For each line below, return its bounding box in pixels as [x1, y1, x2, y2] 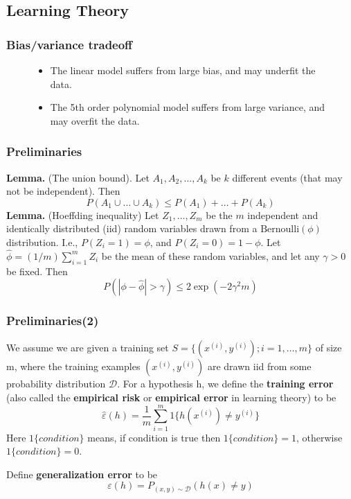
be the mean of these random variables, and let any [101, 248, 320, 263]
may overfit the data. [50, 113, 140, 128]
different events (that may [232, 170, 343, 184]
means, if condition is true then [87, 430, 221, 444]
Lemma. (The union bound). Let [6, 170, 150, 184]
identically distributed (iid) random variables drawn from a [6, 221, 258, 236]
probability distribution [6, 376, 106, 391]
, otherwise [296, 430, 343, 444]
